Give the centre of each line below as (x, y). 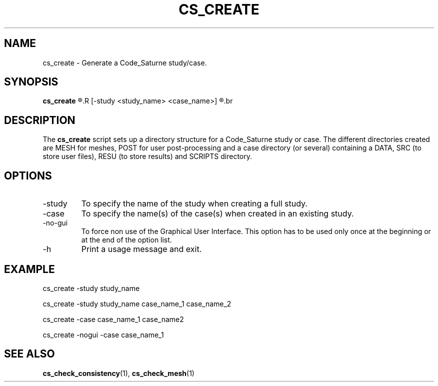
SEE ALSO (29, 354)
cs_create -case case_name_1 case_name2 (113, 319)
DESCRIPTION (40, 120)
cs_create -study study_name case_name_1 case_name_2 (137, 303)
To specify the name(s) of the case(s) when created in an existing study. (217, 214)
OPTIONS (28, 175)
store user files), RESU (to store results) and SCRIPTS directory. (147, 156)
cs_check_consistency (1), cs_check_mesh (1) (118, 373)
